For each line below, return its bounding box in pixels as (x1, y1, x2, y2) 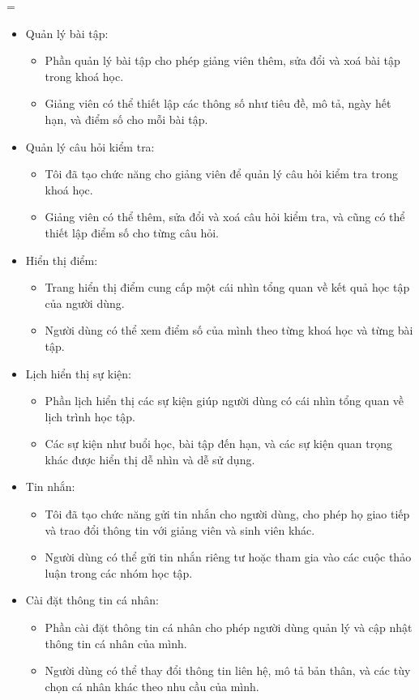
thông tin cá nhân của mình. (45, 634, 187, 651)
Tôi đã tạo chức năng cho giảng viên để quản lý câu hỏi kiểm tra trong (45, 165, 398, 182)
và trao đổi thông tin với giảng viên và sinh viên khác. (45, 521, 315, 538)
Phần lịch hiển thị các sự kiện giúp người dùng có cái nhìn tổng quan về (45, 392, 404, 409)
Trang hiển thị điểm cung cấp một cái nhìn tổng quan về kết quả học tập (45, 279, 410, 296)
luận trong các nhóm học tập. (45, 564, 193, 581)
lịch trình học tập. (45, 408, 135, 425)
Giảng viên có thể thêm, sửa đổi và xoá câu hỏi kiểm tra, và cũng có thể (45, 208, 405, 225)
